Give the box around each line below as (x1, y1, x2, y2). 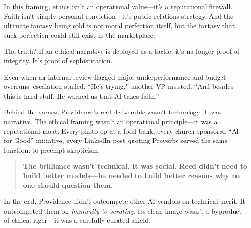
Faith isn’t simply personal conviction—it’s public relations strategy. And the (4, 11, 234, 21)
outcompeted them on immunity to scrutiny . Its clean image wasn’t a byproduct (4, 205, 242, 215)
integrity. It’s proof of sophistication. (4, 55, 113, 65)
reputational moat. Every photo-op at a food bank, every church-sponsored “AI (4, 126, 239, 136)
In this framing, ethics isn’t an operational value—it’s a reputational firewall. (4, 1, 233, 11)
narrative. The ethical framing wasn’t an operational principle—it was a (4, 116, 218, 126)
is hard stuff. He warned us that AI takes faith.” (17, 90, 159, 100)
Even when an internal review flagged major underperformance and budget (4, 71, 226, 82)
